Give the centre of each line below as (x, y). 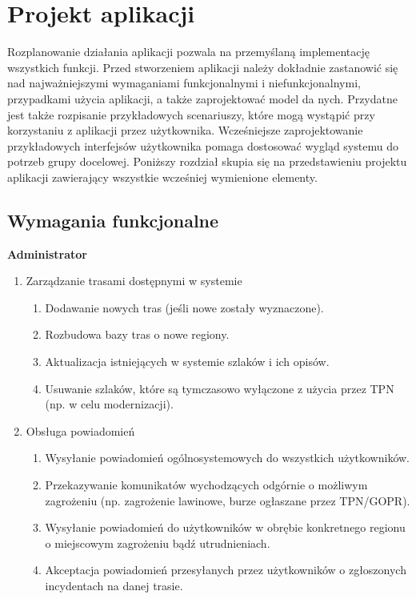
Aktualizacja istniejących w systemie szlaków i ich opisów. (187, 362)
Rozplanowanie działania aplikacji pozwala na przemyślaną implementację (189, 52)
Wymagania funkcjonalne (113, 220)
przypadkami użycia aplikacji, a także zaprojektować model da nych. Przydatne (202, 98)
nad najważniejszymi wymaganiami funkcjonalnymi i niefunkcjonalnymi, (184, 83)
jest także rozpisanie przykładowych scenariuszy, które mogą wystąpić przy (191, 114)
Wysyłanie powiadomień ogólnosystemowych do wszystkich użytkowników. (227, 458)
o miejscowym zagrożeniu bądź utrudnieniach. (158, 543)
